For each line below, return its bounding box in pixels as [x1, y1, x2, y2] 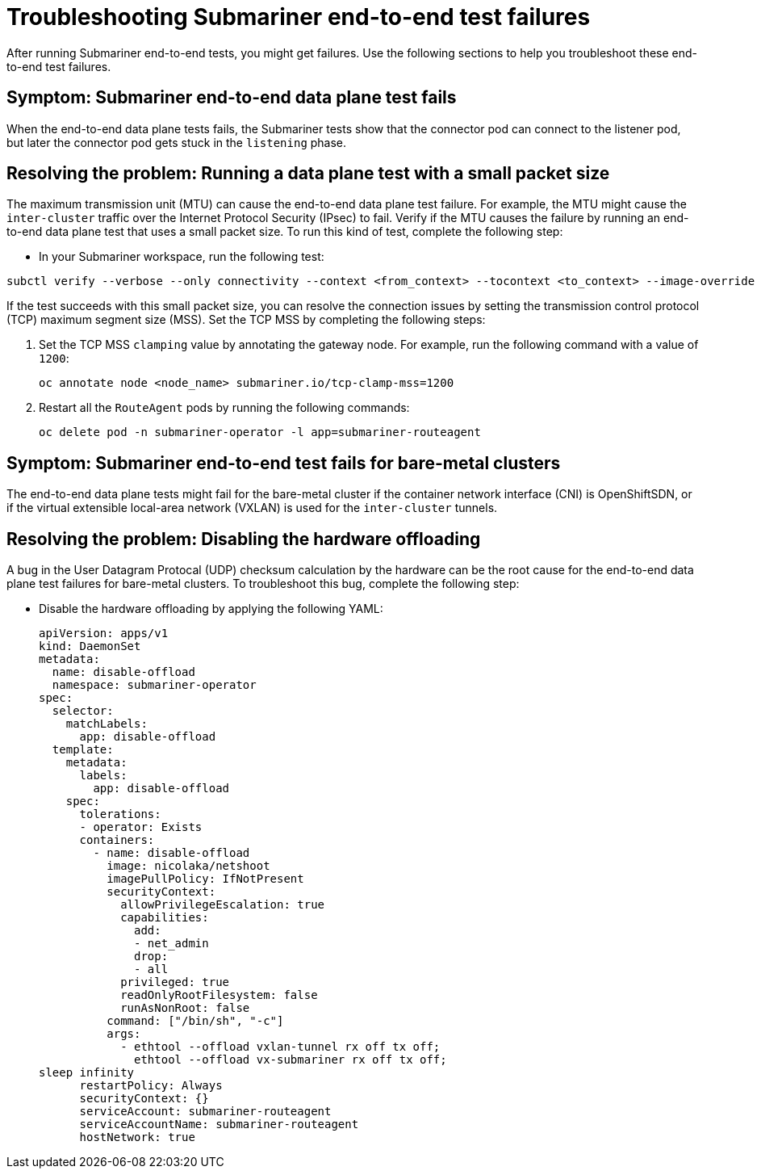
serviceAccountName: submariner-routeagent [79, 1118, 359, 1131]
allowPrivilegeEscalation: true [120, 898, 325, 912]
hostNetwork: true [79, 1131, 195, 1144]
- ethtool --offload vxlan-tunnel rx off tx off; [120, 1040, 441, 1054]
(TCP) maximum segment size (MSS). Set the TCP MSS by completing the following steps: [6, 313, 486, 327]
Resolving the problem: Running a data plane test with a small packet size [6, 163, 610, 184]
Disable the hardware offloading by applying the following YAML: [39, 602, 383, 616]
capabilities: [120, 911, 209, 925]
